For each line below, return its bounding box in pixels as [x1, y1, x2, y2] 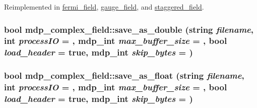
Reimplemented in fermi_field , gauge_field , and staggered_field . [4, 2, 204, 12]
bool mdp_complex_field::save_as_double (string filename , [4, 23, 254, 35]
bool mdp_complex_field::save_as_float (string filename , [4, 69, 244, 82]
